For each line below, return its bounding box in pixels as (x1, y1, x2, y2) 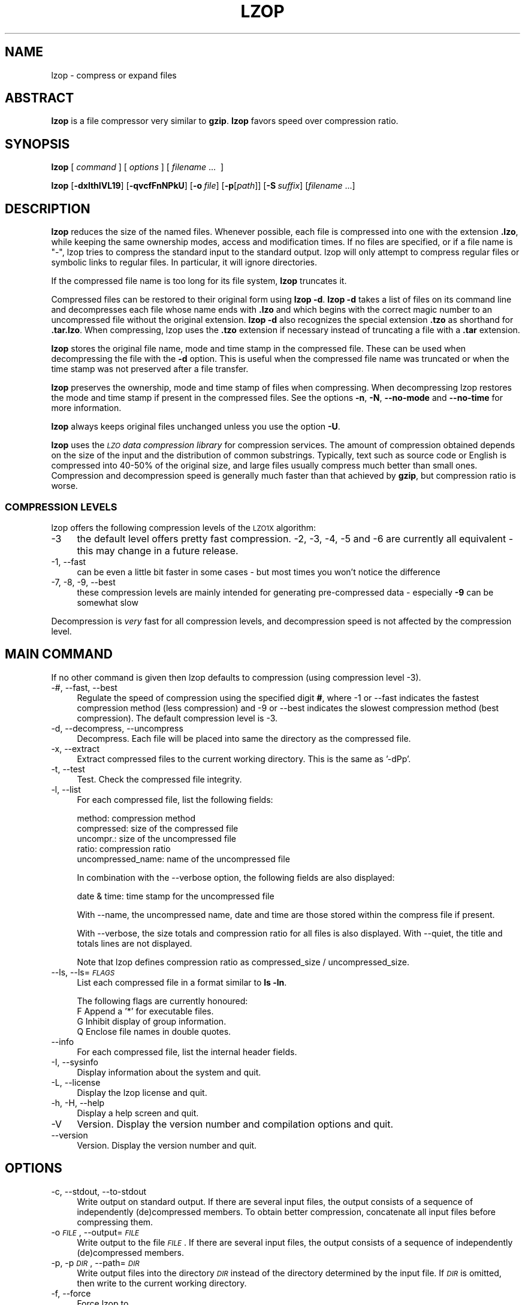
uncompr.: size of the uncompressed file (77, 833, 237, 844)
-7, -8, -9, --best (51, 576, 116, 587)
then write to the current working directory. (77, 1277, 247, 1288)
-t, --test (51, 763, 85, 774)
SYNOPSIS (5, 136, 70, 152)
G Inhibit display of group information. (77, 1016, 227, 1026)
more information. (51, 403, 122, 413)
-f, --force (51, 1288, 91, 1298)
